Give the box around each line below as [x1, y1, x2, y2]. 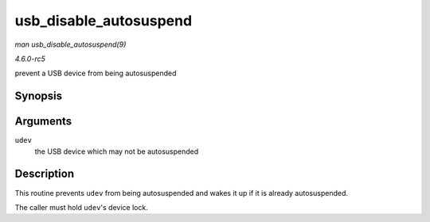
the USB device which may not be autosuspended [34, 147, 199, 156]
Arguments [14, 115, 72, 128]
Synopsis [14, 90, 63, 103]
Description [14, 167, 75, 181]
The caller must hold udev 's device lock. [14, 202, 149, 212]
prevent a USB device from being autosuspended [14, 68, 177, 78]
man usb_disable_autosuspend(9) [14, 40, 127, 49]
